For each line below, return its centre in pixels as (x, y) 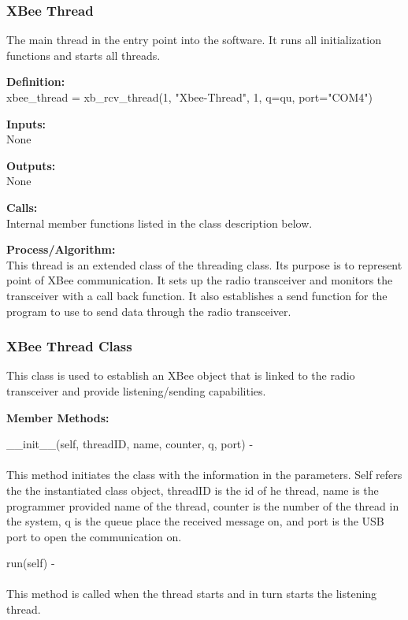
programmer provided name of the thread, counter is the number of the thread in (203, 505)
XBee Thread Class (69, 346)
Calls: (22, 207)
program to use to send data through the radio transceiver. (149, 311)
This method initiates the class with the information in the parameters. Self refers (204, 475)
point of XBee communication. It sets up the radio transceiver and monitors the (200, 280)
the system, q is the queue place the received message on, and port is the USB (195, 521)
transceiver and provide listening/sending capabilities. (136, 390)
